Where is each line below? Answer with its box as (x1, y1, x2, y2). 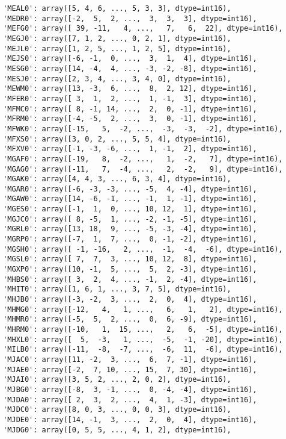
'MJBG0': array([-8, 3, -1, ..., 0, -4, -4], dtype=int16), (3, 385, 257, 394)
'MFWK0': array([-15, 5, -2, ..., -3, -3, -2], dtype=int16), (3, 124, 283, 133)
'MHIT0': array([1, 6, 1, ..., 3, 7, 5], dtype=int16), (3, 285, 231, 294)
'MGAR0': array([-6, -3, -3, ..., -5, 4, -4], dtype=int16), (3, 184, 257, 193)
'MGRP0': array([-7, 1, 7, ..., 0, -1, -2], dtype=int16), (3, 235, 257, 244)
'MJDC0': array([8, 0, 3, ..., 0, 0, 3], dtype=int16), (3, 405, 231, 414)
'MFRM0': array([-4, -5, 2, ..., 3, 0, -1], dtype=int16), (3, 114, 257, 123)
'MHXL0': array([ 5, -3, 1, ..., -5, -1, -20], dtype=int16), (3, 335, 283, 344)
